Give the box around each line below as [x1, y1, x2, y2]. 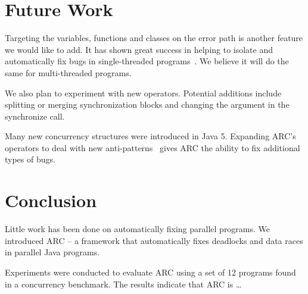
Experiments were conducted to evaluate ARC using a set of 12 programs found [5, 265, 296, 278]
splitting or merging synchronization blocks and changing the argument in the [5, 98, 290, 111]
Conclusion [5, 188, 97, 212]
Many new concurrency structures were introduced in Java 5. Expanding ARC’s [5, 130, 296, 142]
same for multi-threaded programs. [5, 66, 132, 79]
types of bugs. [5, 153, 55, 165]
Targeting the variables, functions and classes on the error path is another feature [5, 32, 303, 44]
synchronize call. [5, 110, 65, 122]
